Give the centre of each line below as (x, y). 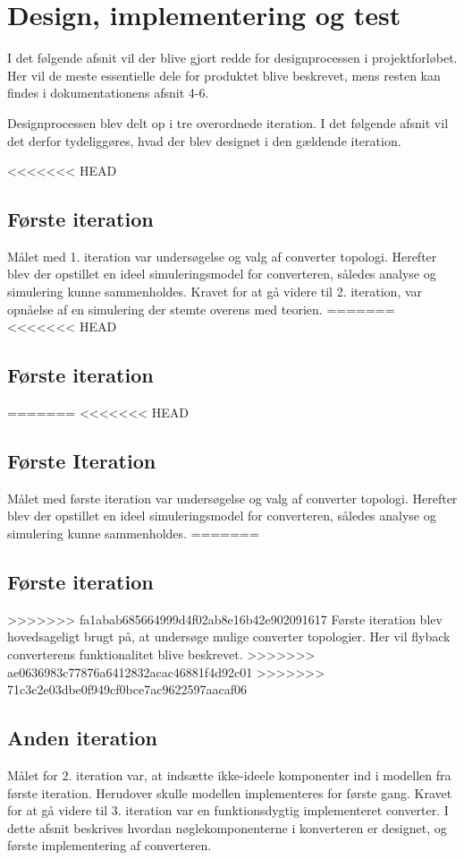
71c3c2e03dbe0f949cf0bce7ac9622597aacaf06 (127, 689)
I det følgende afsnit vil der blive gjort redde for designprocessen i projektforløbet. (232, 58)
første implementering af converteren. (110, 845)
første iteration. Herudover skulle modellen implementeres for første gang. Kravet (230, 792)
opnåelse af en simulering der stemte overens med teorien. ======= (201, 309)
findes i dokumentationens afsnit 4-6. (108, 93)
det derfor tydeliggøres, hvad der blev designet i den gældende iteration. (204, 140)
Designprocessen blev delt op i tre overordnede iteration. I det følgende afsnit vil (228, 122)
